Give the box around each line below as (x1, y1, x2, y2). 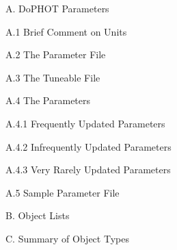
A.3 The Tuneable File (5, 70, 100, 84)
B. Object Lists (5, 208, 70, 223)
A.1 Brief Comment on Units (5, 24, 127, 38)
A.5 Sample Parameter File (5, 185, 120, 199)
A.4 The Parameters (5, 93, 91, 108)
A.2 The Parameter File (5, 47, 106, 62)
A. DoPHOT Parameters (5, 1, 109, 15)
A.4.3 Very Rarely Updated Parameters (5, 162, 171, 177)
